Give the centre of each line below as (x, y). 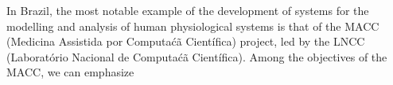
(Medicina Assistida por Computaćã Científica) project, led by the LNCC (186, 41)
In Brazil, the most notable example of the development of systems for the (188, 10)
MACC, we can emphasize (70, 72)
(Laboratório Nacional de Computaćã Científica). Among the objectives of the (197, 56)
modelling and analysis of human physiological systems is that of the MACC (193, 26)
